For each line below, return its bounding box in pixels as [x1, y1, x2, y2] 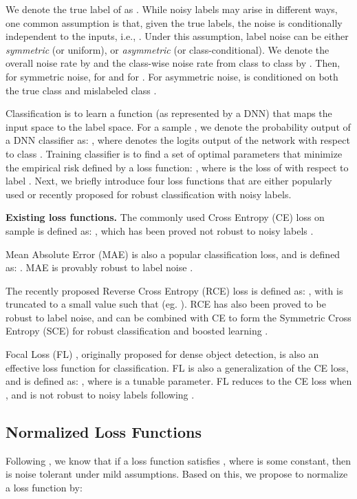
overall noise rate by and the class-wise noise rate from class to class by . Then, [6, 56, 340, 70]
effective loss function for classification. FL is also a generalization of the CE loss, [6, 360, 349, 374]
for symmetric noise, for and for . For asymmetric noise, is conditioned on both [6, 69, 338, 83]
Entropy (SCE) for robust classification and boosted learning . [6, 323, 268, 338]
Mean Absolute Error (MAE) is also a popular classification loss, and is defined [6, 246, 340, 261]
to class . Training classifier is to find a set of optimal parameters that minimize [6, 146, 343, 160]
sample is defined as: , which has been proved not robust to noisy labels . [6, 223, 314, 237]
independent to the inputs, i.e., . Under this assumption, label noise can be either [6, 29, 349, 43]
